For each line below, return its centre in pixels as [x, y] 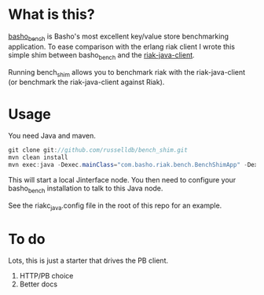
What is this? [52, 15]
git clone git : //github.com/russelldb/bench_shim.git [98, 150]
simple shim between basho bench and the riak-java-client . [101, 55]
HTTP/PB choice [46, 276]
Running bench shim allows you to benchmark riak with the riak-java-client [127, 73]
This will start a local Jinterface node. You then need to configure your [122, 179]
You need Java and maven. [52, 136]
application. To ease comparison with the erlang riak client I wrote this [122, 46]
